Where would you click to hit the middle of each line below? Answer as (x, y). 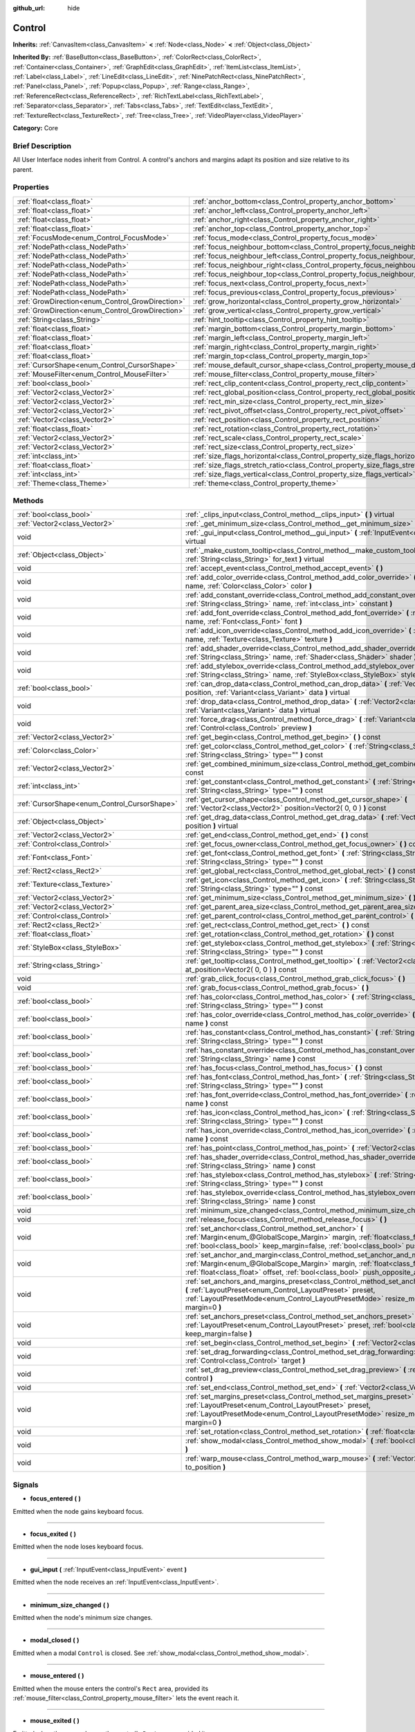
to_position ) (205, 1467)
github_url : (29, 8)
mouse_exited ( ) (55, 1721)
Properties (31, 187)
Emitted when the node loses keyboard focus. (78, 1547)
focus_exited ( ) (53, 1534)
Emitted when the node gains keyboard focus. (79, 1511)
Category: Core (36, 128)
